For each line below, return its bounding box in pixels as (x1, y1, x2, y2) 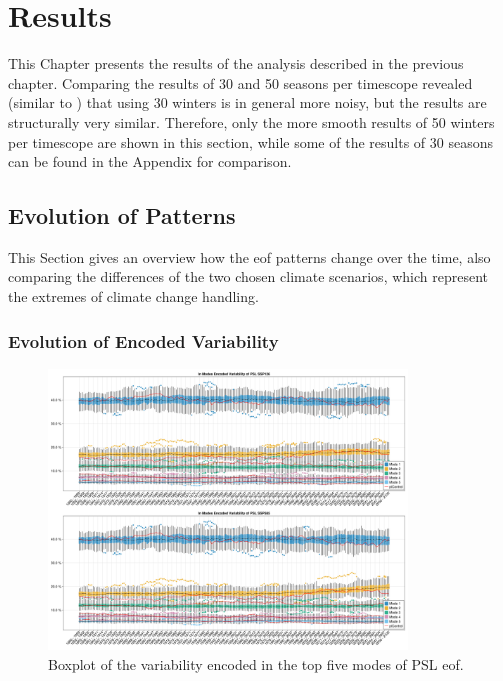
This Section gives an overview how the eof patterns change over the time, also (8, 246, 491, 267)
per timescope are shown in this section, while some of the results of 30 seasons (8, 131, 493, 152)
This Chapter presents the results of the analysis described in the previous (8, 53, 464, 74)
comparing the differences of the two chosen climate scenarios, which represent (8, 266, 489, 287)
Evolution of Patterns (8, 200, 236, 231)
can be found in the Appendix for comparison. (8, 151, 292, 172)
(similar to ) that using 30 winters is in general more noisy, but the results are (8, 92, 487, 113)
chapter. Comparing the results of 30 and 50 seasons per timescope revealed (8, 72, 473, 93)
